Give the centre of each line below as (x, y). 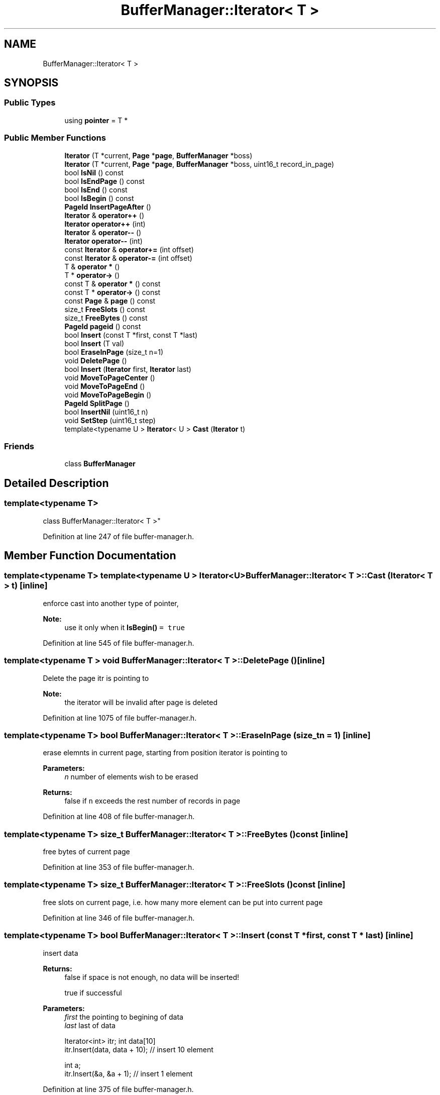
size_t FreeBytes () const (106, 318)
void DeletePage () (96, 360)
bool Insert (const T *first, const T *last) (131, 335)
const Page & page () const (110, 301)
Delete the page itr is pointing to (96, 678)
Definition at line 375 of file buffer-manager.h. (118, 1089)
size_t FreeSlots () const (105, 309)
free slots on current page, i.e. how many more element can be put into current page (183, 902)
